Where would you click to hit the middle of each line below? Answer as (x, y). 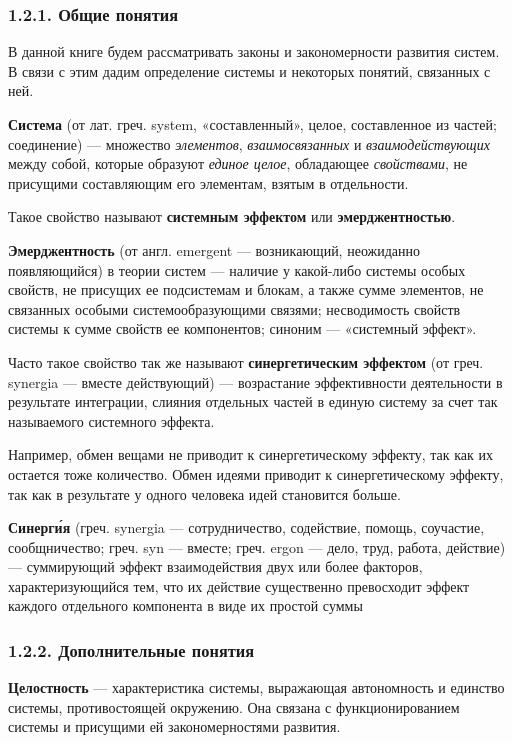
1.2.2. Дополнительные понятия (131, 649)
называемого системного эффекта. (111, 420)
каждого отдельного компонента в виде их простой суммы (185, 605)
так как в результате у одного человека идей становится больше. (204, 493)
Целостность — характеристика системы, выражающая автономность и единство (256, 687)
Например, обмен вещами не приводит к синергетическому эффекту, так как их (251, 454)
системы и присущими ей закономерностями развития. (174, 726)
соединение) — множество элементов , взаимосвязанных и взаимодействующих (249, 143)
